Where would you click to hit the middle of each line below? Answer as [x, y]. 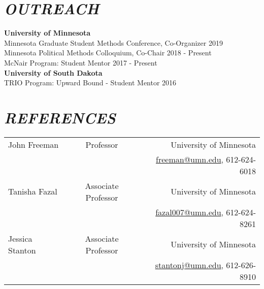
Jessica [20, 238]
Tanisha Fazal [33, 191]
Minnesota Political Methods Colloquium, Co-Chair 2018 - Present [108, 53]
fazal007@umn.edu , [190, 212]
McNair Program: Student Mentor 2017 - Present [81, 62]
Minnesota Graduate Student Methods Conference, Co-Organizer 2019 [113, 42]
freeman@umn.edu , [190, 159]
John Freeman [34, 144]
